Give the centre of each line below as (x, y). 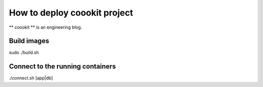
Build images (29, 41)
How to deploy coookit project (71, 13)
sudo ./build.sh (24, 52)
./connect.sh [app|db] (31, 78)
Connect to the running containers (63, 66)
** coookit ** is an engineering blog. (46, 27)
